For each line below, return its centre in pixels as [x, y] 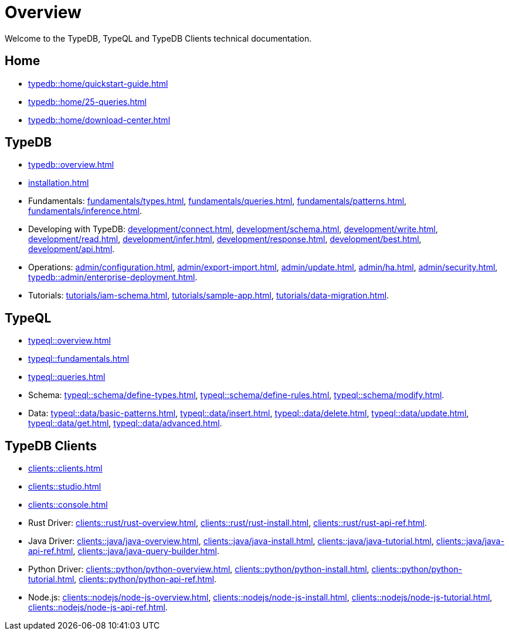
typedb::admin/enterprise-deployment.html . [113, 277]
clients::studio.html [65, 487]
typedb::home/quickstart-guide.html [98, 83]
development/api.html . [72, 249]
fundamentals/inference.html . [85, 211]
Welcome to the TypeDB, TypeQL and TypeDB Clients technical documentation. [158, 38]
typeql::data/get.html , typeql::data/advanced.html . [125, 423]
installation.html [59, 183]
